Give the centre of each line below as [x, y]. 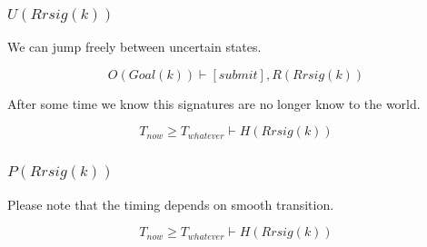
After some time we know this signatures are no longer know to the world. [214, 103]
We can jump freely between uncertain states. [134, 47]
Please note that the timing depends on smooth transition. [171, 204]
